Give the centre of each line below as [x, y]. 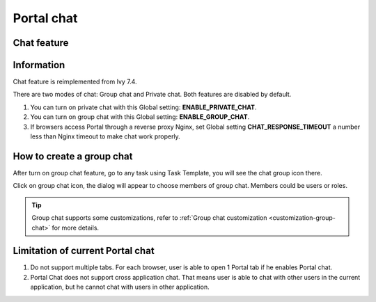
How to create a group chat [73, 156]
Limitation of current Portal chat [84, 251]
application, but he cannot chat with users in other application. [120, 287]
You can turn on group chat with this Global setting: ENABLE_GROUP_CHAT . [140, 117]
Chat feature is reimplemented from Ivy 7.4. [75, 82]
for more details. [76, 228]
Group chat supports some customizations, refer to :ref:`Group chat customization [149, 218]
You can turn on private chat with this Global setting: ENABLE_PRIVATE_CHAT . [143, 107]
